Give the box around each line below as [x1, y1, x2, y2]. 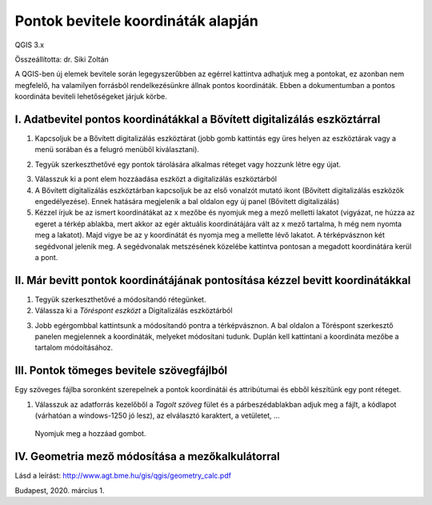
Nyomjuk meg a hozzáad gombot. [34, 429, 146, 439]
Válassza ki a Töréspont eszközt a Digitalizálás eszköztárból [34, 306, 233, 315]
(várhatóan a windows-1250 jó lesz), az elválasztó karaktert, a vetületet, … [34, 411, 280, 420]
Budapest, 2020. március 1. [14, 485, 105, 495]
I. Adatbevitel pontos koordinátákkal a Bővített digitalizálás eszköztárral [14, 112, 381, 126]
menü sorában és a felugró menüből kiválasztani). [34, 145, 200, 154]
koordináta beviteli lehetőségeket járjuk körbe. [14, 92, 168, 102]
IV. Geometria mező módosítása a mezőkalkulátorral [14, 450, 280, 463]
